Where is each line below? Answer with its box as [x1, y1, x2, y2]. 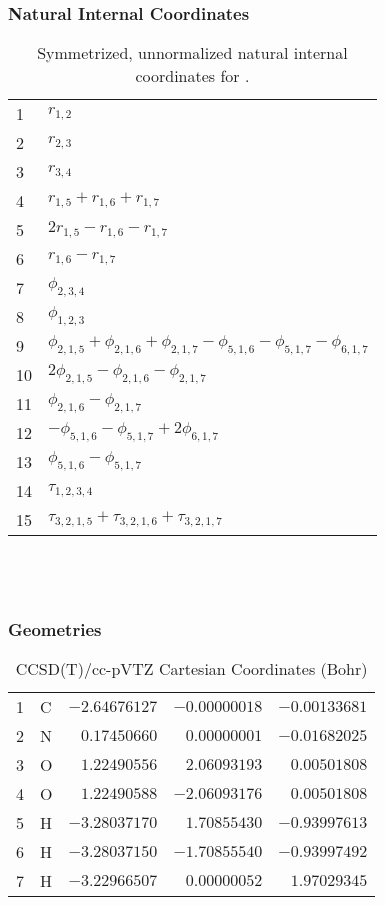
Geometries [8, 616, 102, 641]
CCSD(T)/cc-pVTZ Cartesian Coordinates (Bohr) [15, 657, 368, 681]
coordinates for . [135, 64, 250, 88]
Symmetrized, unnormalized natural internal [37, 41, 348, 65]
